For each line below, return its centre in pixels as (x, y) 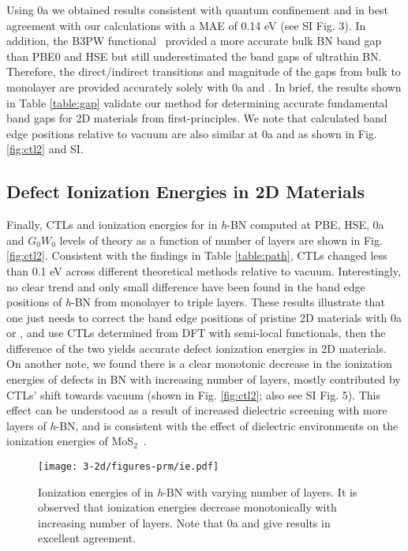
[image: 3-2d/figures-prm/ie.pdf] (129, 467)
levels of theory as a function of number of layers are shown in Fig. (221, 240)
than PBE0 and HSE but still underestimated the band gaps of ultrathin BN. (194, 56)
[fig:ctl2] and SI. (45, 149)
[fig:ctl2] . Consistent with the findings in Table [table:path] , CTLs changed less (197, 255)
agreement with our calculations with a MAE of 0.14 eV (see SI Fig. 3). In (186, 25)
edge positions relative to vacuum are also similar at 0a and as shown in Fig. (192, 133)
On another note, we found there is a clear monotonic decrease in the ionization (199, 364)
